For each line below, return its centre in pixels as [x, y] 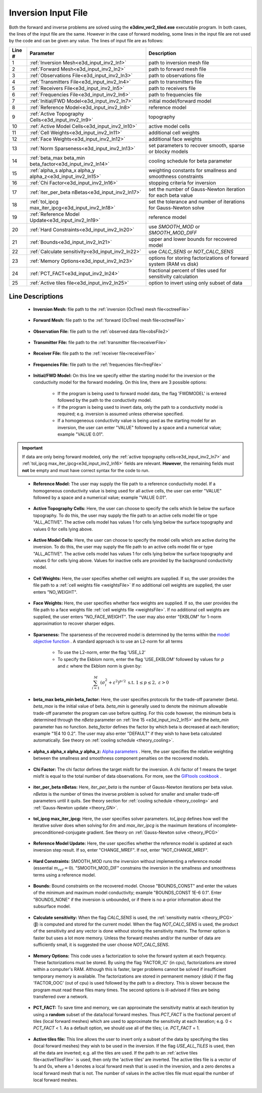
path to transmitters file [175, 82]
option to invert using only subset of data [196, 283]
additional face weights [175, 139]
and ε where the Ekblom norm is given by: [99, 666]
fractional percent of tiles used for [188, 270]
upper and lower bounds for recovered [193, 239]
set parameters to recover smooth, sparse [197, 145]
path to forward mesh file [177, 69]
